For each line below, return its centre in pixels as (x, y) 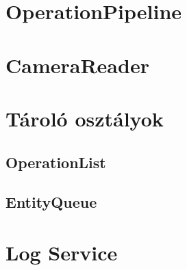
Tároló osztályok (85, 118)
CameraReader (77, 65)
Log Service (62, 252)
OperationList (56, 162)
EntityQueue (51, 202)
